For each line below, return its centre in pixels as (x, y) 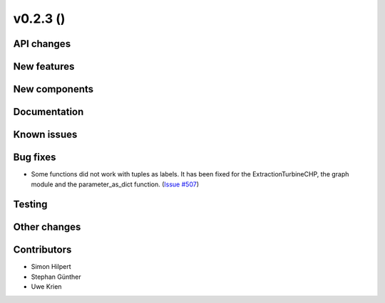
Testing (30, 204)
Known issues (45, 135)
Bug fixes (35, 158)
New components (53, 89)
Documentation (48, 112)
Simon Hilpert (51, 267)
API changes (42, 44)
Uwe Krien (46, 287)
